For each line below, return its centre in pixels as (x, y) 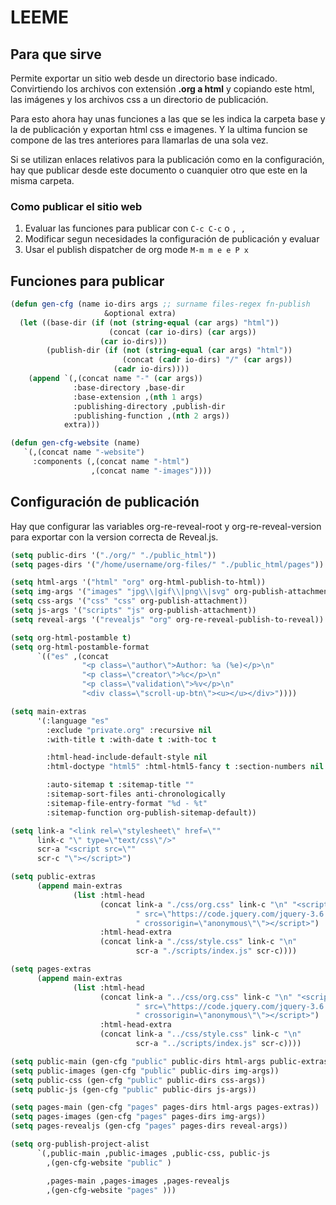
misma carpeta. (42, 180)
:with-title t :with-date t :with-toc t (131, 739)
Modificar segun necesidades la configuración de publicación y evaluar (172, 239)
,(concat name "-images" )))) (151, 471)
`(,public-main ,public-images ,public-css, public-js (153, 1153)
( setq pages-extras (51, 969)
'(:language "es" (73, 721)
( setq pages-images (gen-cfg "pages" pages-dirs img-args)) (138, 1117)
